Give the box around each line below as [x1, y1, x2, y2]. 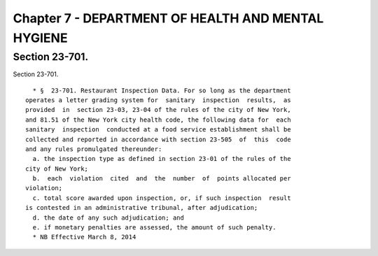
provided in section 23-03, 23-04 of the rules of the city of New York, [25, 106, 291, 114]
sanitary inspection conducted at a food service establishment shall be [25, 126, 291, 134]
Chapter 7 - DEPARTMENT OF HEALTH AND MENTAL [13, 10, 324, 26]
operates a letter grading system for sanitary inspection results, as [25, 96, 291, 104]
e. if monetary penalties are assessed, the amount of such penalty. [32, 224, 276, 232]
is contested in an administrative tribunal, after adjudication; [25, 204, 258, 212]
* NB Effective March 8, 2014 [32, 233, 136, 241]
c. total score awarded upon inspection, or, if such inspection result [32, 194, 291, 202]
